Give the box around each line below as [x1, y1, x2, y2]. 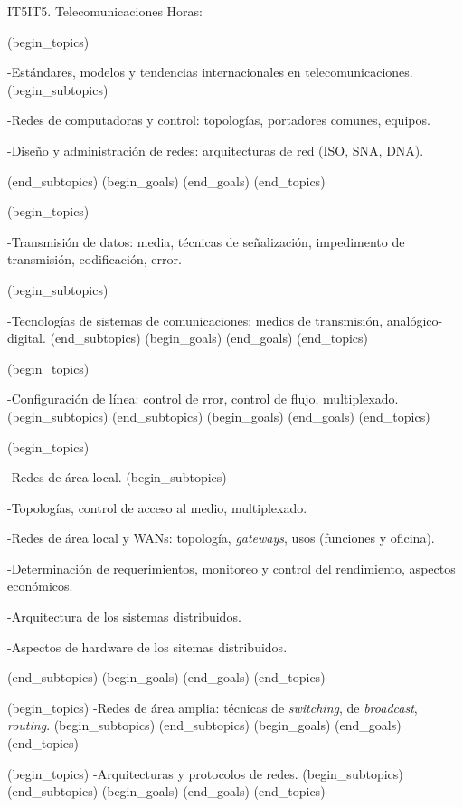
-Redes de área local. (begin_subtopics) [7, 468, 227, 487]
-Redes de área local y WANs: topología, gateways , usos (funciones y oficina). [7, 528, 435, 547]
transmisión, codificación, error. [7, 250, 182, 269]
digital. [7, 328, 46, 347]
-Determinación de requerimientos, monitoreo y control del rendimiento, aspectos [7, 558, 456, 577]
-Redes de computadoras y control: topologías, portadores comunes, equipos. [7, 110, 430, 129]
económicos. [7, 576, 73, 595]
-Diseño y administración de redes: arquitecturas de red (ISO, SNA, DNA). [7, 140, 424, 159]
